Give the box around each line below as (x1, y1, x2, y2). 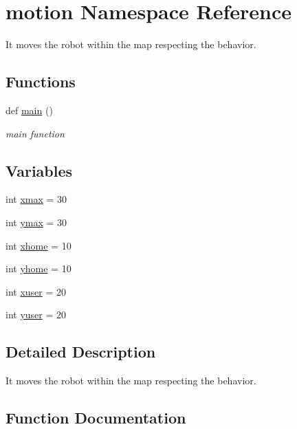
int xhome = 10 (5, 238, 71, 252)
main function (5, 126, 65, 140)
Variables (5, 159, 73, 181)
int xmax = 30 (5, 192, 67, 206)
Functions (5, 71, 76, 92)
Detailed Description (5, 341, 156, 362)
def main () (5, 102, 53, 117)
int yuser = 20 (5, 307, 67, 322)
